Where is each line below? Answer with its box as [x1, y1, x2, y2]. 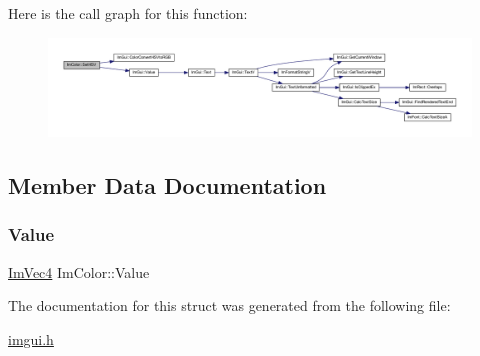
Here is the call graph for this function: [8, 3, 248, 23]
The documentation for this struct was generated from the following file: [8, 295, 451, 316]
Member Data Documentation [8, 169, 327, 200]
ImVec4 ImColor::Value [8, 261, 150, 282]
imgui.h [8, 328, 54, 349]
